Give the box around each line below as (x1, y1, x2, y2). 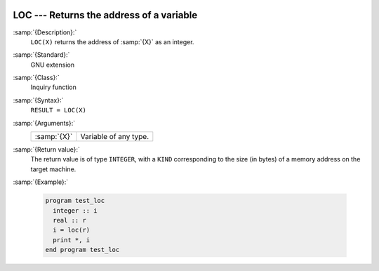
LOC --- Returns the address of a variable (13, 9, 198, 21)
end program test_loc (45, 246, 120, 254)
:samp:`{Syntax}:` (13, 95, 64, 105)
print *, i (53, 236, 91, 244)
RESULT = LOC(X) (30, 106, 87, 114)
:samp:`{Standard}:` (13, 51, 70, 59)
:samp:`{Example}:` (13, 178, 69, 186)
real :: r (53, 216, 87, 224)
